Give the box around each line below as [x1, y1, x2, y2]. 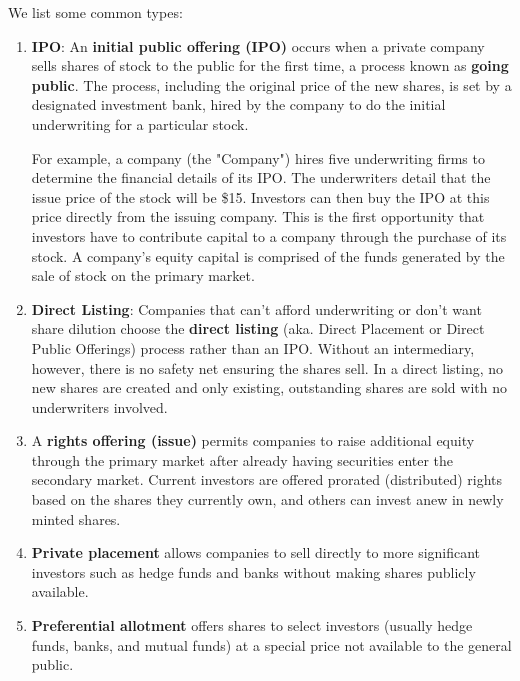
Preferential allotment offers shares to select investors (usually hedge [31, 615, 473, 636]
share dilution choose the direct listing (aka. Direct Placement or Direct [31, 318, 485, 339]
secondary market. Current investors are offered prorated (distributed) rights [31, 469, 503, 490]
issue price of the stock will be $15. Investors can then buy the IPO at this [31, 186, 490, 207]
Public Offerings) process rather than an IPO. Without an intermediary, [31, 337, 475, 358]
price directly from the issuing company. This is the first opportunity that [31, 206, 485, 227]
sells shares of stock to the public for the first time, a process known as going [31, 55, 509, 76]
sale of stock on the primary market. [31, 265, 255, 286]
